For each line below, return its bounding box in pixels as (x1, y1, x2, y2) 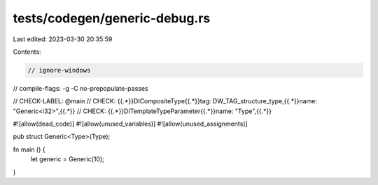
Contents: (13, 47, 41, 56)
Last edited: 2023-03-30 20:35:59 (13, 35, 113, 43)
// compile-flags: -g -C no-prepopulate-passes (13, 84, 148, 92)
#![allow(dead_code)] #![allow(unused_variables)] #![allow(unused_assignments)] (13, 119, 248, 128)
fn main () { (13, 145, 45, 154)
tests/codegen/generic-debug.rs (13, 10, 211, 26)
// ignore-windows (27, 66, 91, 74)
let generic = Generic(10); (30, 155, 104, 163)
